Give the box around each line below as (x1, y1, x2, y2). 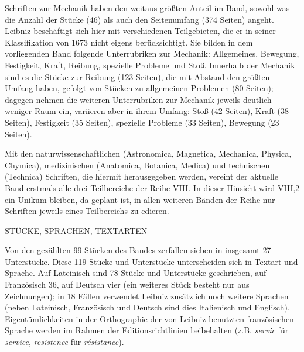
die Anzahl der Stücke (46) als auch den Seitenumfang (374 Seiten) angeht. (5, 13, 274, 25)
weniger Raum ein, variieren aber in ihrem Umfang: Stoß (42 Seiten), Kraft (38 (5, 105, 289, 117)
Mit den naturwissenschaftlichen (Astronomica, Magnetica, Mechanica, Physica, (5, 147, 292, 160)
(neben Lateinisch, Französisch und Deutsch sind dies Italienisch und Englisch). (5, 301, 290, 313)
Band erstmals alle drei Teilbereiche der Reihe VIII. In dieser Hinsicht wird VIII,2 (5, 181, 300, 194)
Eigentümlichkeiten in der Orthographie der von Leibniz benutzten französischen (5, 312, 294, 325)
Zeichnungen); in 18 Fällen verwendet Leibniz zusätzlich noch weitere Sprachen (5, 289, 289, 302)
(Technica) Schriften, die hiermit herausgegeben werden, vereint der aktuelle (5, 170, 278, 182)
